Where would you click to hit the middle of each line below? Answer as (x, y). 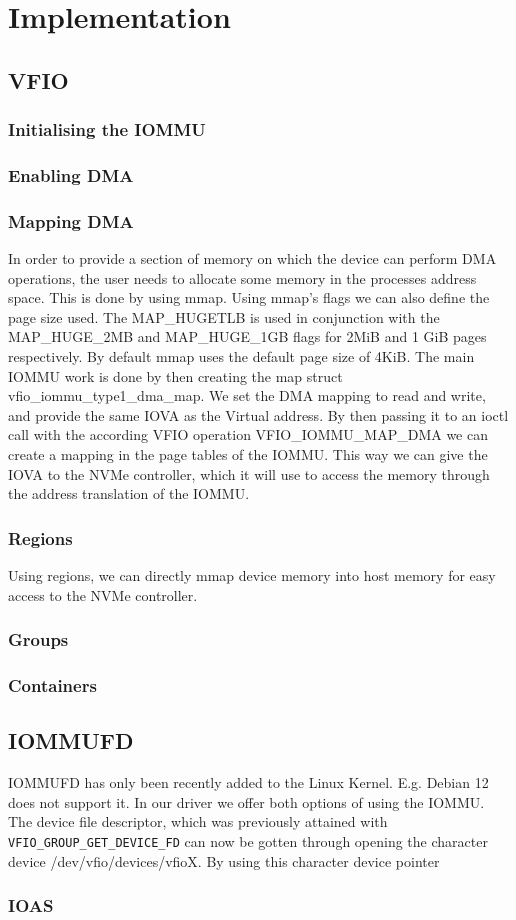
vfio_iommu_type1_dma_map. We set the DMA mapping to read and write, (247, 395)
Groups (38, 639)
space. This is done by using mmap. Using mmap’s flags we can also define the (249, 297)
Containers (52, 684)
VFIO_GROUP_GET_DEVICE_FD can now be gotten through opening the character (248, 840)
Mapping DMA (71, 220)
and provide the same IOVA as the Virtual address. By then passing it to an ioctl (258, 414)
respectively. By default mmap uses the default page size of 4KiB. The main (241, 356)
